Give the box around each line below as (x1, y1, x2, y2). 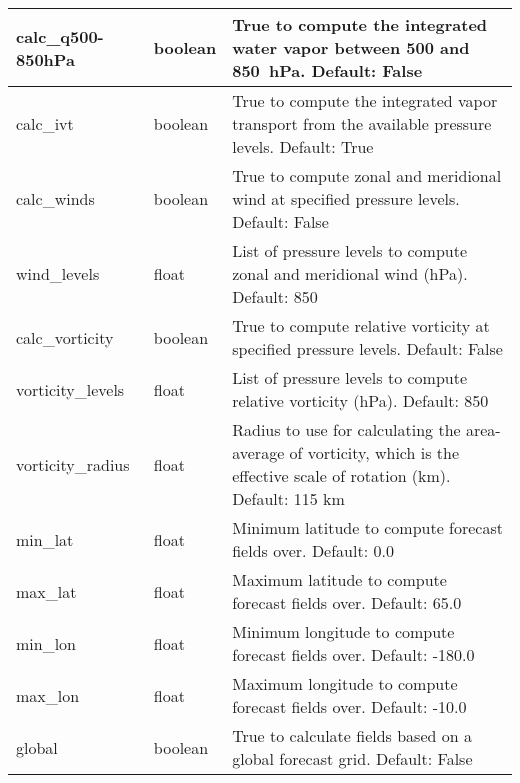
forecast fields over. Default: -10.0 (232, 695, 467, 718)
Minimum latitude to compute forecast (232, 516, 504, 539)
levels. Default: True (232, 135, 374, 158)
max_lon (16, 683, 80, 707)
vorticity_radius (16, 452, 130, 476)
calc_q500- (16, 24, 104, 48)
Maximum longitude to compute (232, 672, 458, 695)
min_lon (16, 631, 77, 655)
